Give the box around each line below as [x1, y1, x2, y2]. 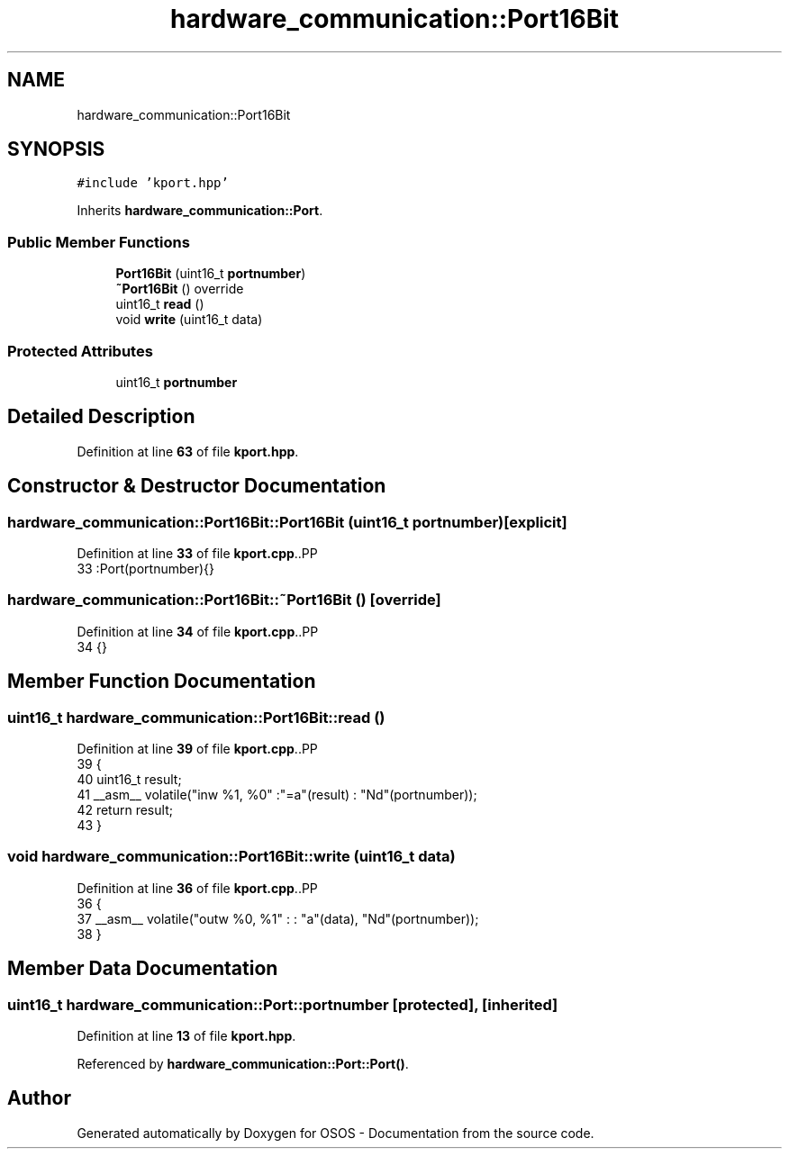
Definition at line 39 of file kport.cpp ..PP [77, 740, 318, 756]
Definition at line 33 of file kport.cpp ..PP [77, 546, 318, 561]
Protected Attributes [7, 341, 153, 360]
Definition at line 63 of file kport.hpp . [77, 443, 299, 459]
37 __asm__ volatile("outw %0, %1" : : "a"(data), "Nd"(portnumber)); [77, 910, 479, 926]
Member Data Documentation [7, 957, 278, 980]
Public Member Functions [7, 232, 190, 251]
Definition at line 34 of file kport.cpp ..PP [77, 623, 319, 639]
